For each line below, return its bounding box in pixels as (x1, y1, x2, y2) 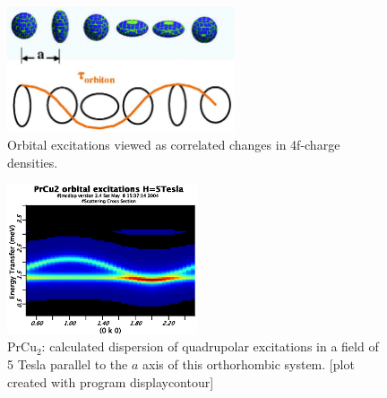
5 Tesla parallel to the (7, 354, 128, 373)
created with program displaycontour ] (7, 372, 214, 391)
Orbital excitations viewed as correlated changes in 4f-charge (7, 135, 340, 154)
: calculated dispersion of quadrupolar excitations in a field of (41, 337, 379, 356)
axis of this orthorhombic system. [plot (142, 354, 355, 373)
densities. (7, 152, 58, 171)
